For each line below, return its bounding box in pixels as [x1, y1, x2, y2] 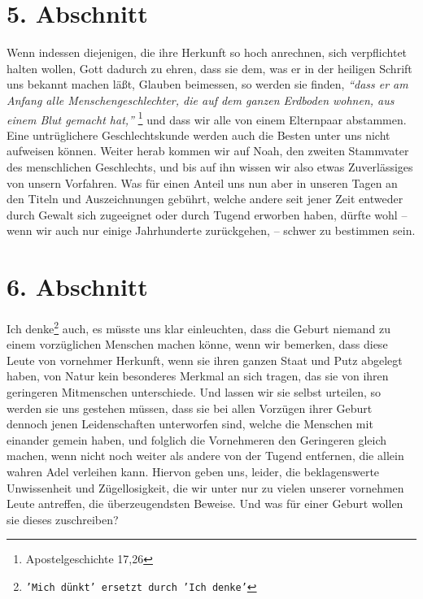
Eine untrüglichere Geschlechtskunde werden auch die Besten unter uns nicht [7, 126, 390, 143]
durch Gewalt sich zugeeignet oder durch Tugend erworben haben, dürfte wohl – [7, 206, 408, 223]
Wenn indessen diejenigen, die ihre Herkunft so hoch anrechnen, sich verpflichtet [7, 44, 408, 61]
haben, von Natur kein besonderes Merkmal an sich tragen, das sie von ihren [7, 367, 389, 384]
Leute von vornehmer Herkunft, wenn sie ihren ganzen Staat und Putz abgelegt [7, 351, 403, 368]
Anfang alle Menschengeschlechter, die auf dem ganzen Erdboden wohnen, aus [7, 91, 395, 108]
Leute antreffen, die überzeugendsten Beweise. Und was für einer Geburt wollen [7, 495, 403, 512]
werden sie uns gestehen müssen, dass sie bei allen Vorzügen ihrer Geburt [7, 399, 373, 416]
